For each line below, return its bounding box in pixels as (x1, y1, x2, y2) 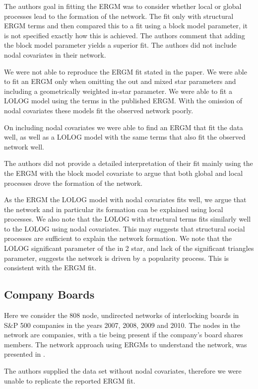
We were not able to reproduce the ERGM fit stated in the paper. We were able (4, 66, 247, 77)
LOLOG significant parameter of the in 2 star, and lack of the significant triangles (4, 243, 254, 253)
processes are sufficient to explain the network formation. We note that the (4, 233, 232, 243)
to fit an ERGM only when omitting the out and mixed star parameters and (4, 76, 236, 86)
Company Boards (4, 287, 95, 302)
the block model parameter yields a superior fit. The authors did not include (4, 40, 237, 50)
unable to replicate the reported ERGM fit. (4, 375, 135, 386)
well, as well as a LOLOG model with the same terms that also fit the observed (4, 132, 246, 142)
